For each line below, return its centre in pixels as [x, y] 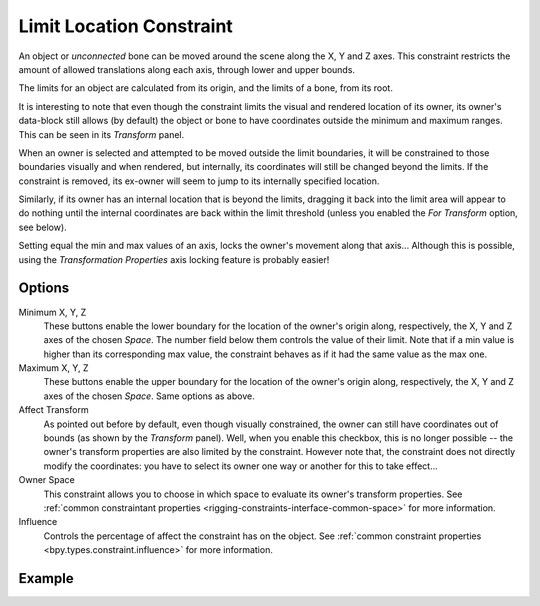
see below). [42, 227]
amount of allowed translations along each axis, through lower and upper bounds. [186, 69]
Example [46, 578]
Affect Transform [53, 410]
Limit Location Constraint [126, 26]
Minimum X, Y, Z [52, 312]
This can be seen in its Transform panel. [101, 134]
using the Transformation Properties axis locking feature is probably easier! [174, 259]
